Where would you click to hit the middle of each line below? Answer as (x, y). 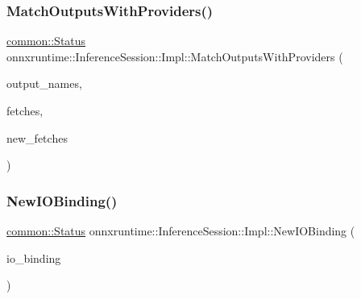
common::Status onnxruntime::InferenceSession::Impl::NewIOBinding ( (181, 230)
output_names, (44, 83)
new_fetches (37, 137)
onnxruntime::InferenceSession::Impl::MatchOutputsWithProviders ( (175, 56)
